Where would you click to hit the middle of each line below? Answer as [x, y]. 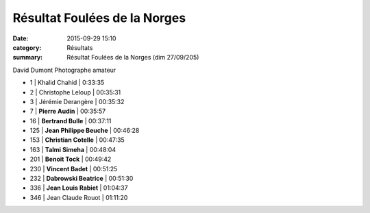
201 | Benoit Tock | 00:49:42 [71, 159]
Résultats [80, 47]
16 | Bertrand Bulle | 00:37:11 [71, 121]
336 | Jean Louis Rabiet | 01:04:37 [79, 188]
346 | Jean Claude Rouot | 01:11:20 [79, 197]
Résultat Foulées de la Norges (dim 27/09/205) [133, 58]
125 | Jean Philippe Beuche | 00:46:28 [85, 131]
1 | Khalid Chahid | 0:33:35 [67, 83]
